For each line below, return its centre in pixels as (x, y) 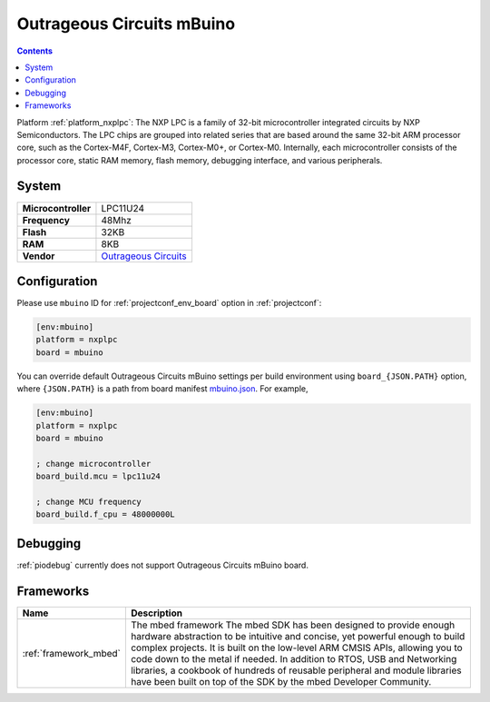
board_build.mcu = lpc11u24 (98, 476)
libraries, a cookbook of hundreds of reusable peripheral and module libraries (296, 670)
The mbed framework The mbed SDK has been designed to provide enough (293, 625)
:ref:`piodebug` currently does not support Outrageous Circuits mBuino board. (162, 565)
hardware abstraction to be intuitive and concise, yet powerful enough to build (298, 636)
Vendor (39, 256)
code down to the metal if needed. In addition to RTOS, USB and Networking (294, 658)
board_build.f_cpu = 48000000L (106, 514)
